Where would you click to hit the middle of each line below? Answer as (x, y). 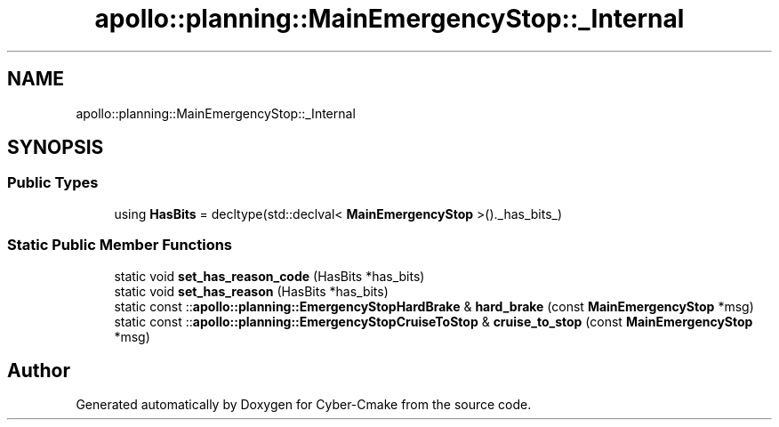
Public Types (53, 183)
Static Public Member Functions (120, 245)
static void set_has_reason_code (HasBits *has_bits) (269, 276)
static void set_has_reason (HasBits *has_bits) (251, 291)
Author (39, 370)
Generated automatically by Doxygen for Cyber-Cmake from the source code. (304, 405)
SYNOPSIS (56, 148)
